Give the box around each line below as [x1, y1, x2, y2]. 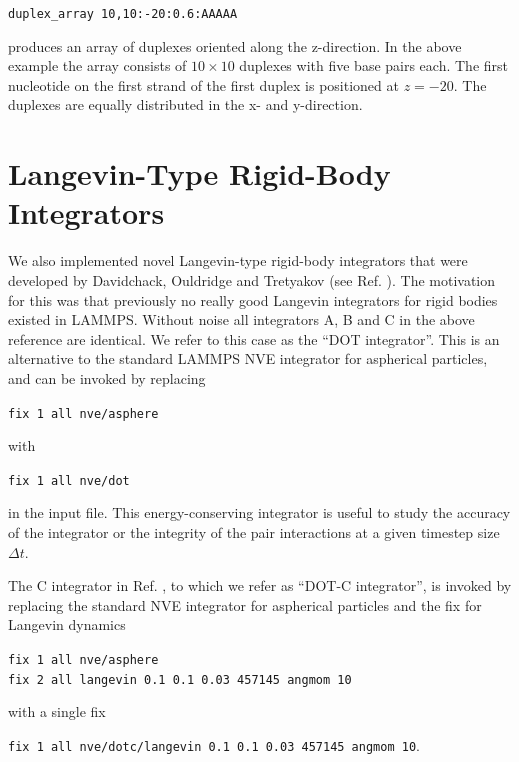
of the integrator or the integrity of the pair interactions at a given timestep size [8, 522, 500, 542]
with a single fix [8, 701, 106, 722]
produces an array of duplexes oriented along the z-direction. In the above [8, 35, 462, 56]
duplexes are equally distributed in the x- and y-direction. [8, 94, 363, 115]
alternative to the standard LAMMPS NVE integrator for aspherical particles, [8, 348, 488, 369]
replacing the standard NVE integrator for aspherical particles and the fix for [8, 594, 482, 615]
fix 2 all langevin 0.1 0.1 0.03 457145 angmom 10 [8, 672, 352, 687]
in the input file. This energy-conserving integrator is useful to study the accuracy [8, 502, 511, 523]
